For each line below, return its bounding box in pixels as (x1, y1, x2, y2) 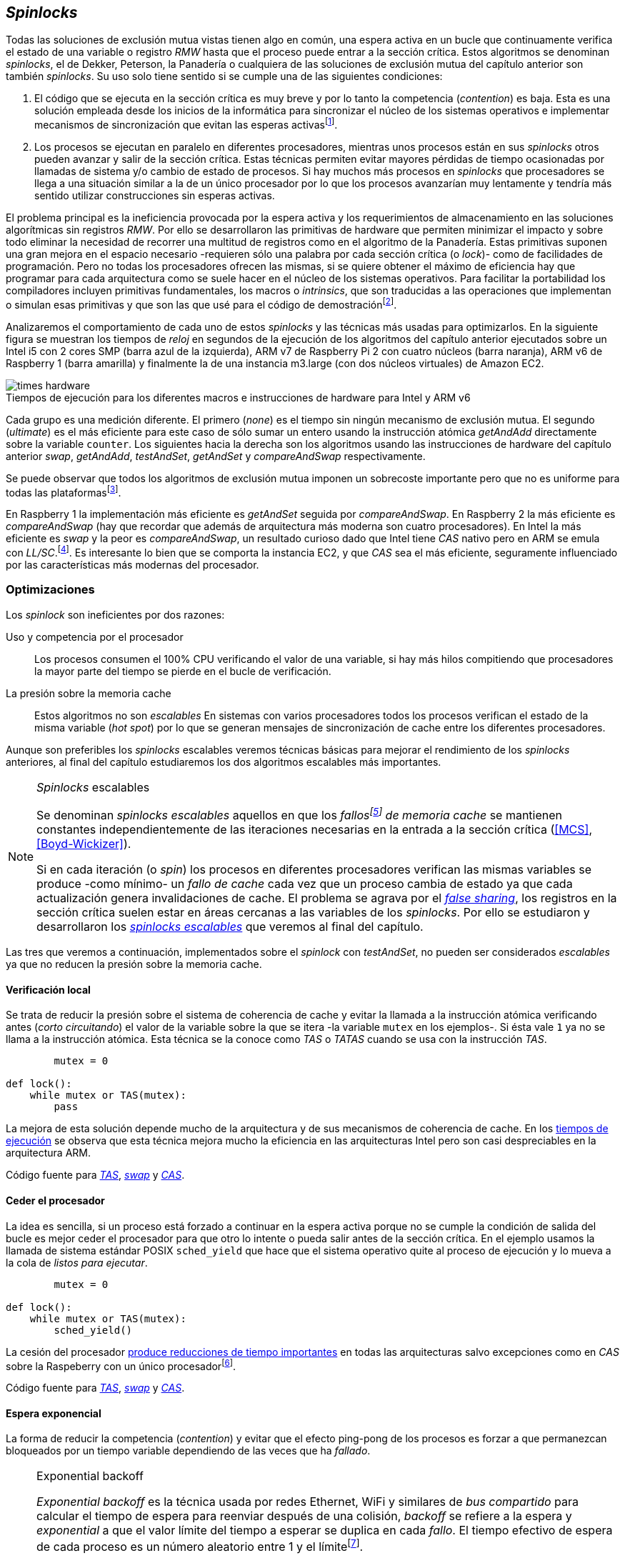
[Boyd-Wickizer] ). (36, 837, 131, 852)
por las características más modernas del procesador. (6, 559, 259, 571)
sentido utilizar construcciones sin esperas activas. (34, 189, 275, 202)
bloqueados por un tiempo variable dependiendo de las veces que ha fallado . (6, 1444, 371, 1457)
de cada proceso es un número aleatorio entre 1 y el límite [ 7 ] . (36, 1537, 364, 1554)
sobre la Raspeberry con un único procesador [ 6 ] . (6, 1357, 236, 1372)
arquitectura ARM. (6, 1147, 91, 1159)
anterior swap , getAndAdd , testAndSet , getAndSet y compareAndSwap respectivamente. (6, 449, 426, 462)
